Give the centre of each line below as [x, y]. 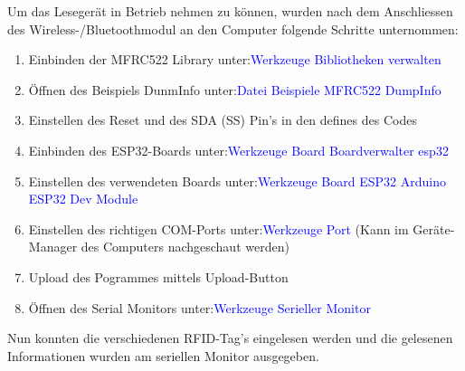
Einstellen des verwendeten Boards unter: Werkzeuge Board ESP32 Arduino [237, 181]
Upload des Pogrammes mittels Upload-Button [158, 276]
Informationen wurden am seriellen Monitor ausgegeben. [163, 355]
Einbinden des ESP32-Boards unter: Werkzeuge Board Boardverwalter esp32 [238, 150]
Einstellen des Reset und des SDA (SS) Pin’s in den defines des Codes [223, 120]
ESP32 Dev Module [83, 199]
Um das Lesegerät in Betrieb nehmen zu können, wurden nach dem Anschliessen [230, 11]
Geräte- [434, 228]
